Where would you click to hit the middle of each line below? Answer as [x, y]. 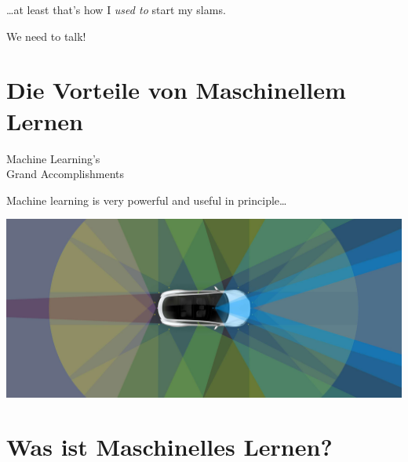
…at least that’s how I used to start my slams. [116, 9]
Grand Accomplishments [66, 174]
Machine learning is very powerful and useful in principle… [147, 200]
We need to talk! [46, 36]
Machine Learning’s [53, 158]
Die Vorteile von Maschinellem [176, 90]
